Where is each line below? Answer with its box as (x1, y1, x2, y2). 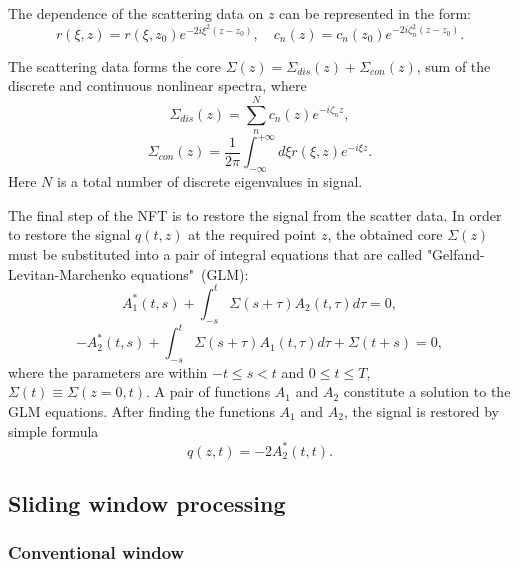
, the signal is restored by (343, 401, 499, 422)
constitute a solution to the (343, 381, 511, 402)
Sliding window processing (8, 488, 286, 519)
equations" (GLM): (130, 263, 249, 284)
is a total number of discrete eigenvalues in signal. (57, 171, 363, 192)
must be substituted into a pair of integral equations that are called (8, 244, 423, 265)
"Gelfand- (426, 244, 485, 265)
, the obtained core (327, 224, 443, 245)
